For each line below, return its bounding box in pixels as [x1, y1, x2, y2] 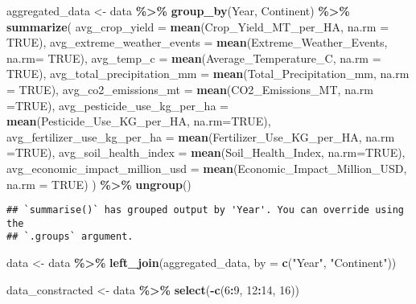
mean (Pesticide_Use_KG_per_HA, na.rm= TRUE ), [6, 113, 271, 129]
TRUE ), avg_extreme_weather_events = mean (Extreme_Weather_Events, [6, 34, 388, 51]
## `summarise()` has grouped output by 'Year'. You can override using [6, 204, 404, 216]
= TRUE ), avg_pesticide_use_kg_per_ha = [6, 97, 229, 113]
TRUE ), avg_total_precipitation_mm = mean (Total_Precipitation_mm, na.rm [6, 65, 410, 82]
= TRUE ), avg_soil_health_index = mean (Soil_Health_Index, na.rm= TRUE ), [6, 144, 406, 161]
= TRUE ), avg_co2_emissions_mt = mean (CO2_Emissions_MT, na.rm [6, 80, 373, 97]
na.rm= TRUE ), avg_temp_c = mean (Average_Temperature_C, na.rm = [6, 49, 381, 66]
